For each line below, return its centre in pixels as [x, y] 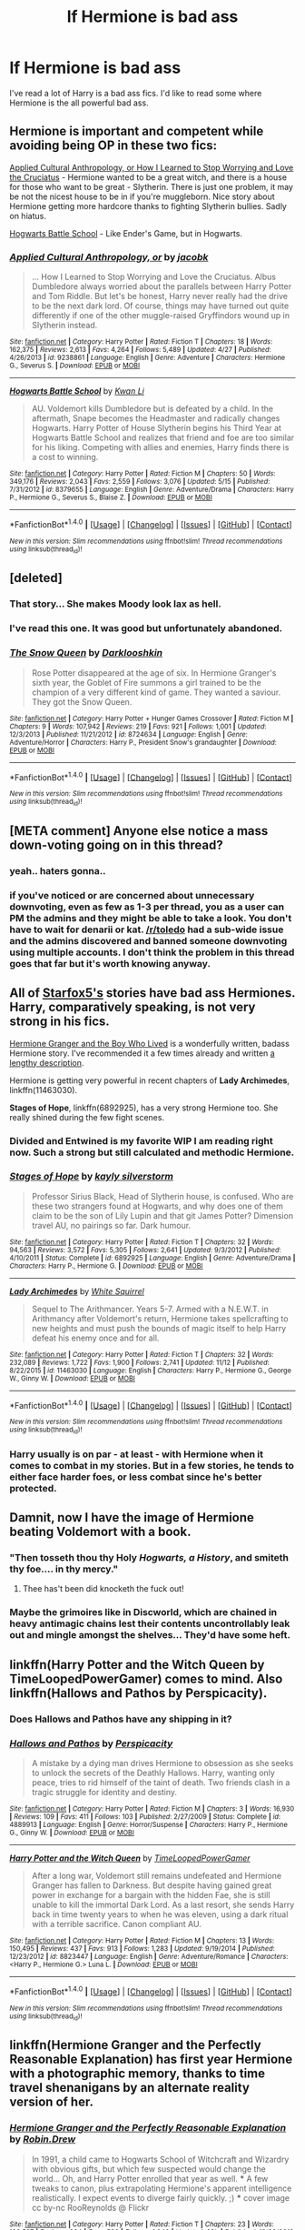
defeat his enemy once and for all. [95, 1338]
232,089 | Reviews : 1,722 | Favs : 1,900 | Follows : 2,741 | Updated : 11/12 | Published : [139, 1362]
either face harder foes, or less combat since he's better [136, 1477]
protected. [33, 1488]
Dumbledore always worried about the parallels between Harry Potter [162, 286]
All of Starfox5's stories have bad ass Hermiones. [152, 993]
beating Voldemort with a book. [100, 1532]
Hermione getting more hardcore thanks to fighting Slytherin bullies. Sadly [148, 206]
